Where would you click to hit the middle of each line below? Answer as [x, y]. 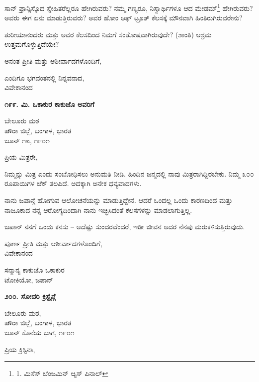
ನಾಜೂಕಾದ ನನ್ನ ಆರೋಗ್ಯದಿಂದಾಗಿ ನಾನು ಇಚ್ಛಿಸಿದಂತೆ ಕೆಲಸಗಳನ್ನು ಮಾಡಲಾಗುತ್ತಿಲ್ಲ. [98, 210]
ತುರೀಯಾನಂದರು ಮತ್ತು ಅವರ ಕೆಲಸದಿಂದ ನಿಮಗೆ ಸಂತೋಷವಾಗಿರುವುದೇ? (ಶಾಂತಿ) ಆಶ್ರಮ [108, 34]
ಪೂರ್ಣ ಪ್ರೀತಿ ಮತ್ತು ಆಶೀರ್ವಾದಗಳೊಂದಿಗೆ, [53, 243]
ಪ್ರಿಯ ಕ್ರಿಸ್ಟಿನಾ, [20, 349]
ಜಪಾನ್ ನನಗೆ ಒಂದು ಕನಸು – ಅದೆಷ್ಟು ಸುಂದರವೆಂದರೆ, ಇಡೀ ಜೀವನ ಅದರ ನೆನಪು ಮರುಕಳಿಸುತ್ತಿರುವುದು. [125, 227]
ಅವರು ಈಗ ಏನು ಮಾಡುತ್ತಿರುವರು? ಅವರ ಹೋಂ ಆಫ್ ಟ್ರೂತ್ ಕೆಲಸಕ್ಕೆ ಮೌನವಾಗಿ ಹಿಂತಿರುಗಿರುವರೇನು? [124, 18]
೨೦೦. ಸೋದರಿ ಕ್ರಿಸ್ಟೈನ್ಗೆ [30, 296]
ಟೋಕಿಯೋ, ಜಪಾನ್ [29, 279]
